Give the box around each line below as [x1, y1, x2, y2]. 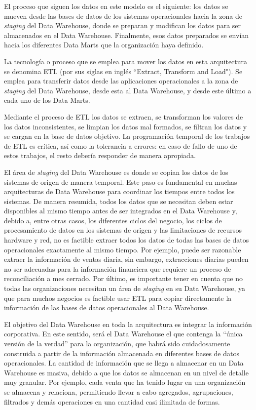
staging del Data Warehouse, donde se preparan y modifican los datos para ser [4, 20, 241, 31]
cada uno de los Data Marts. [4, 95, 90, 105]
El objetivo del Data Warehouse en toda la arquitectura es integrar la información [4, 319, 252, 329]
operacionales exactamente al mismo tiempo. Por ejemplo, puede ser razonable [4, 244, 241, 254]
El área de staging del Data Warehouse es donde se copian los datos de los [4, 166, 228, 177]
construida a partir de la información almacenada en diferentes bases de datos [4, 348, 239, 358]
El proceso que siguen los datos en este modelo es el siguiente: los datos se [4, 1, 228, 11]
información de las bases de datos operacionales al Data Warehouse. [4, 302, 209, 313]
